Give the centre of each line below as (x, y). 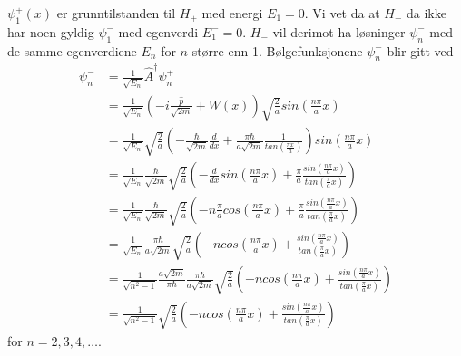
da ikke (427, 13)
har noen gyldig (51, 31)
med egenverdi (158, 31)
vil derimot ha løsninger (339, 31)
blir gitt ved (420, 50)
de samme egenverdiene (72, 50)
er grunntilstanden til (116, 13)
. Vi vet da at (342, 13)
